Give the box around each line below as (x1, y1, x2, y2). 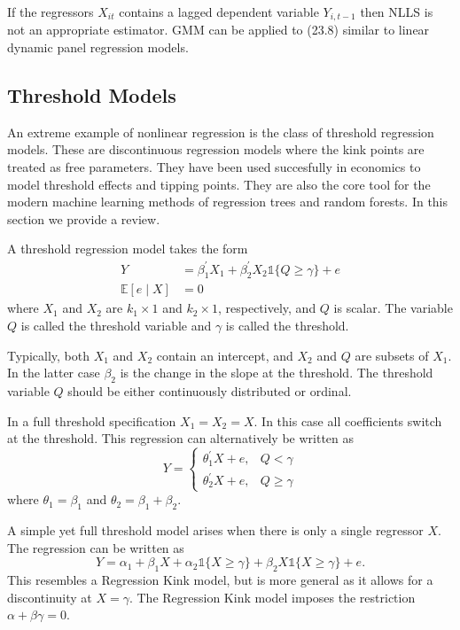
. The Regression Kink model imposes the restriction (129, 587, 416, 606)
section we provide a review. (7, 209, 160, 228)
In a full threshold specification (7, 411, 176, 430)
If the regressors (7, 3, 94, 20)
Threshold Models (7, 82, 176, 109)
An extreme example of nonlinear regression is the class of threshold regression (7, 122, 434, 141)
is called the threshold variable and (20, 315, 212, 334)
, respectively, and (217, 299, 316, 317)
